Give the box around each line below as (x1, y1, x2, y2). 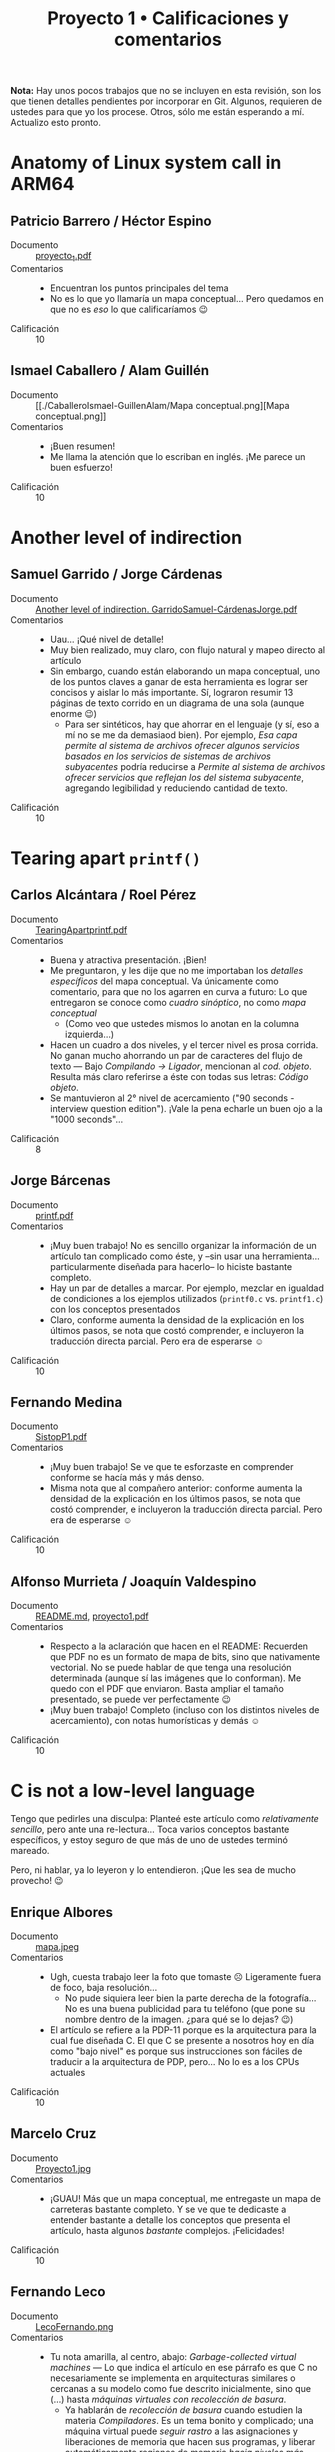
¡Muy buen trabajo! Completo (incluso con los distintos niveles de (49, 1704, 320, 1716)
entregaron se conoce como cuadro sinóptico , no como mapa (49, 996, 307, 1008)
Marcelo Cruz (10, 2125, 97, 2142)
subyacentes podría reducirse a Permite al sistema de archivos (64, 760, 326, 772)
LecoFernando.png (35, 2320, 114, 2332)
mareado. (10, 1845, 50, 1857)
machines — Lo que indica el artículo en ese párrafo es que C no (49, 2361, 318, 2373)
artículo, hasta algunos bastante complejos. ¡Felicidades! (49, 2224, 285, 2236)
